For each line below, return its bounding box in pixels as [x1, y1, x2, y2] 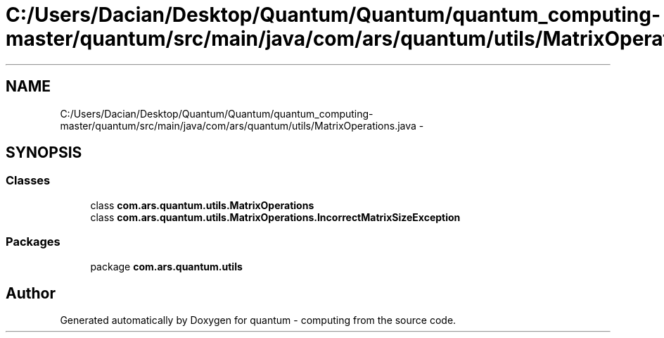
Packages [6, 234, 60, 249]
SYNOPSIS [6, 144, 82, 162]
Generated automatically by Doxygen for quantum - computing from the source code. [60, 314, 456, 327]
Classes [6, 173, 51, 188]
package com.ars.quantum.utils [90, 260, 243, 273]
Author [6, 284, 56, 302]
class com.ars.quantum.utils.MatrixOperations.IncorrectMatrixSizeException [90, 211, 461, 223]
